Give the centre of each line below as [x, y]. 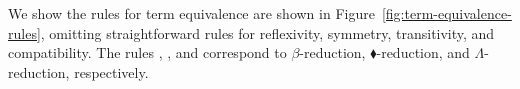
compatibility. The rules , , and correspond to [147, 52]
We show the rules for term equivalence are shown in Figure [191, 13]
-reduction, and [423, 52]
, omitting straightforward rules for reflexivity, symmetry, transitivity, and [267, 32]
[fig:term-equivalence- [446, 13]
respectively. [111, 71]
